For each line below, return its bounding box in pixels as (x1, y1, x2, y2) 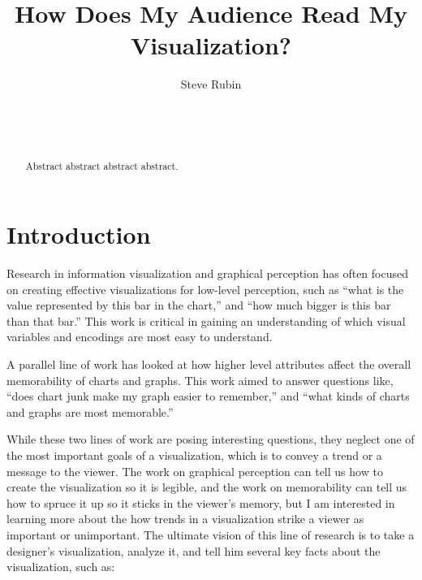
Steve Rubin (180, 76, 242, 93)
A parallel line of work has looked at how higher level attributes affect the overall (6, 356, 411, 373)
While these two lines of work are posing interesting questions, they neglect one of (6, 431, 415, 448)
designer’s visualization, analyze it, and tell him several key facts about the (6, 542, 381, 559)
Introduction (6, 218, 151, 251)
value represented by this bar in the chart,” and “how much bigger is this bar (6, 296, 391, 314)
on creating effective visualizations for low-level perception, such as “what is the (6, 280, 404, 297)
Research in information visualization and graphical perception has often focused (6, 265, 408, 282)
